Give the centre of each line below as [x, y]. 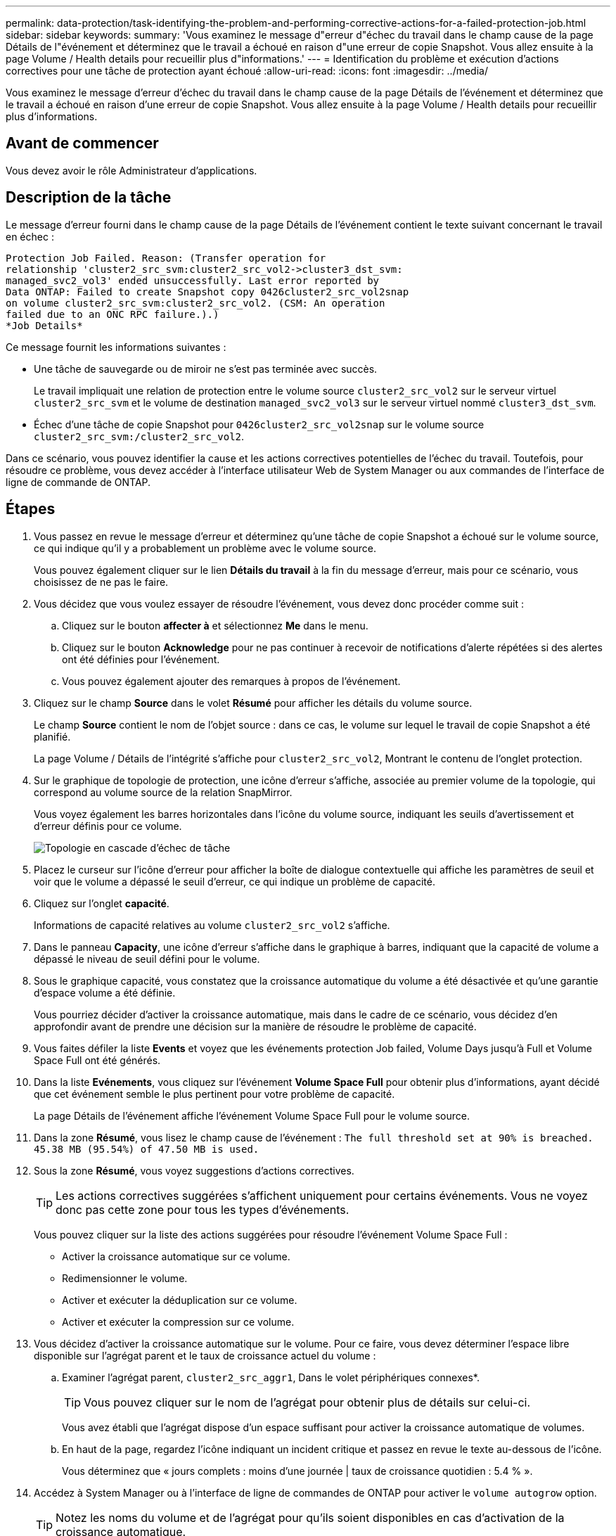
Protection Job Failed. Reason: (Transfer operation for [166, 258]
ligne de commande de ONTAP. [78, 482]
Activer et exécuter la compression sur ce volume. [178, 1321]
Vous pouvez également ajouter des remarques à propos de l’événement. [231, 681]
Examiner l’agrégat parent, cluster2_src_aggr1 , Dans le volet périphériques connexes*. [271, 1377]
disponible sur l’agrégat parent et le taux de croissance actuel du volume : [205, 1355]
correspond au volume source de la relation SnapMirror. [163, 792]
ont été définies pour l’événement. [141, 659]
